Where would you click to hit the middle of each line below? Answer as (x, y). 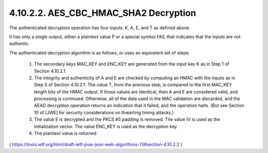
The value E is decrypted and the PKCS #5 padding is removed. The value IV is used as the (127, 119)
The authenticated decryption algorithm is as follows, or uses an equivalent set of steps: (99, 52)
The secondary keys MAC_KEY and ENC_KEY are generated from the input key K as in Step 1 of (132, 64)
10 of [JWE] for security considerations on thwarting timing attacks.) (104, 112)
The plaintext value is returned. (66, 133)
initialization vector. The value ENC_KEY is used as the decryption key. (106, 126)
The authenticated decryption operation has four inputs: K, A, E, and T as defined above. (100, 28)
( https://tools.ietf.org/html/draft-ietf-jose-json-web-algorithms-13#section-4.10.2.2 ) (96, 145)
